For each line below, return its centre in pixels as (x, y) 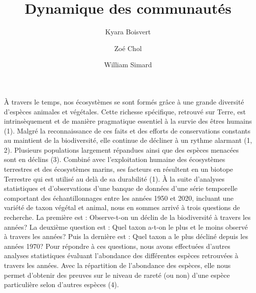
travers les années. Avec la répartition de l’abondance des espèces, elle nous (117, 265)
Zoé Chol (128, 48)
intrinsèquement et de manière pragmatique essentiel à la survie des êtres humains (128, 121)
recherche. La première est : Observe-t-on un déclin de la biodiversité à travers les (127, 217)
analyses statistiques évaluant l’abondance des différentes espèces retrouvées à (121, 255)
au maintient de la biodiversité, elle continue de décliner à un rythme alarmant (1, (128, 140)
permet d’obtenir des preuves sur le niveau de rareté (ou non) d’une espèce (117, 275)
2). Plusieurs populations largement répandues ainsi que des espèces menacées (121, 149)
